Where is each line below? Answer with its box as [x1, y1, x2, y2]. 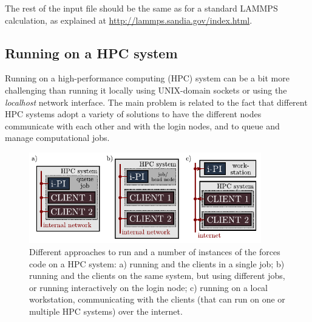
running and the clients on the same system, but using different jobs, [29, 269, 285, 282]
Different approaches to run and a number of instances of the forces [29, 245, 280, 258]
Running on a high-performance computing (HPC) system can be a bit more [5, 72, 290, 84]
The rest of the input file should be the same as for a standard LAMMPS [5, 2, 278, 14]
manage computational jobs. [5, 131, 110, 144]
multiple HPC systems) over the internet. [29, 305, 183, 318]
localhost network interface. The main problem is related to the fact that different [5, 95, 308, 108]
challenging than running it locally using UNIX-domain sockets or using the [5, 83, 287, 96]
